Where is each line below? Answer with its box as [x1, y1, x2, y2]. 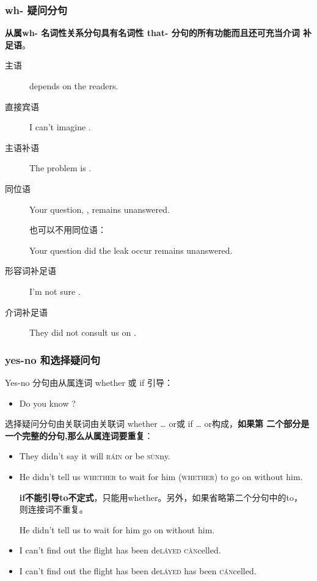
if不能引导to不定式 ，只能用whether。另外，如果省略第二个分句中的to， [19, 490, 302, 503]
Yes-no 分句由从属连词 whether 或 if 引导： [5, 376, 173, 388]
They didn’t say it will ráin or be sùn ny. [19, 450, 170, 462]
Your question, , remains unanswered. [29, 202, 170, 215]
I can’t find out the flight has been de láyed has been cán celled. [19, 564, 257, 577]
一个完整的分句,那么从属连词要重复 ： [5, 429, 153, 442]
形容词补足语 [5, 264, 56, 277]
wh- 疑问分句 [5, 2, 68, 17]
